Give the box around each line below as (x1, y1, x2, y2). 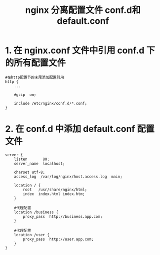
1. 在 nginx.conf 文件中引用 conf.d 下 (5, 45, 156, 56)
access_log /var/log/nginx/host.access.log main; (14, 174, 122, 179)
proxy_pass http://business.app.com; (23, 214, 103, 219)
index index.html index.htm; (23, 191, 85, 196)
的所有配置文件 (5, 58, 66, 68)
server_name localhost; (14, 161, 65, 166)
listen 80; (14, 157, 50, 162)
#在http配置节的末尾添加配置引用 (5, 75, 64, 80)
